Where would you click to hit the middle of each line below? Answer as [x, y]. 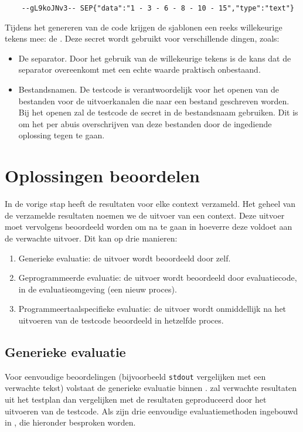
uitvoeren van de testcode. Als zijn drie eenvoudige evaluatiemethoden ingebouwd [151, 411]
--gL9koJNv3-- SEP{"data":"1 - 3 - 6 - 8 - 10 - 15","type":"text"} [158, 8]
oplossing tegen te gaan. [62, 135]
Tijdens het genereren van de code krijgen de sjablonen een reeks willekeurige [144, 27]
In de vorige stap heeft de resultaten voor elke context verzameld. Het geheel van [150, 204]
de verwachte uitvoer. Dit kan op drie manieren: [91, 238]
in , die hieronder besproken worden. [70, 422]
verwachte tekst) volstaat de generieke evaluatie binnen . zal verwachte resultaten [151, 388]
